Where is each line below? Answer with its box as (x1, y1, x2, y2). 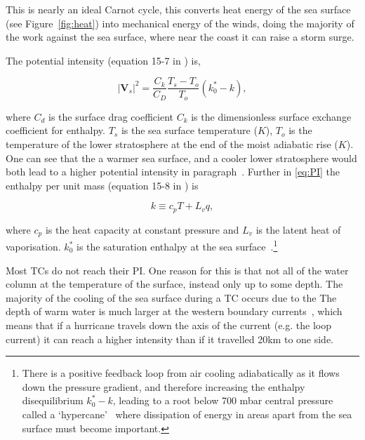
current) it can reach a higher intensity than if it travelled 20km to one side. (6, 331, 334, 346)
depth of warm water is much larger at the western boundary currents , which (6, 304, 343, 319)
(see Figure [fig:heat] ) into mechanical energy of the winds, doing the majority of (6, 15, 354, 30)
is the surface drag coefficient (48, 109, 173, 124)
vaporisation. (6, 239, 61, 254)
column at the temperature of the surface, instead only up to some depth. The (6, 276, 343, 291)
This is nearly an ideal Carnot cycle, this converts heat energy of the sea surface (6, 2, 351, 16)
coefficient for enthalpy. (6, 123, 105, 138)
